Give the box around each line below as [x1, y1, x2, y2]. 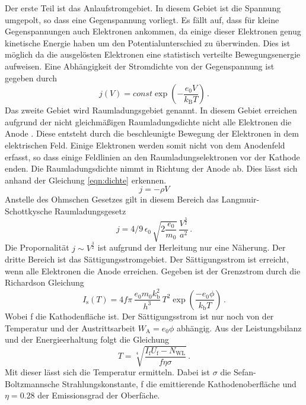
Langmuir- [221, 193, 260, 205]
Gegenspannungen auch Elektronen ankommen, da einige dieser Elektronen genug [5, 25, 301, 37]
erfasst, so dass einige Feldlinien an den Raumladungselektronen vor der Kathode [5, 150, 300, 163]
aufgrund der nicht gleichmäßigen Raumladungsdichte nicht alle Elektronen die [5, 115, 292, 128]
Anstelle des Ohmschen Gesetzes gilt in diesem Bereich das [5, 193, 219, 205]
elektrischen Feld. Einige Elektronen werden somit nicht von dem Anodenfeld [5, 138, 285, 151]
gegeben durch [5, 71, 57, 84]
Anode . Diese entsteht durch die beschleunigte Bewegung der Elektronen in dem [5, 127, 299, 140]
